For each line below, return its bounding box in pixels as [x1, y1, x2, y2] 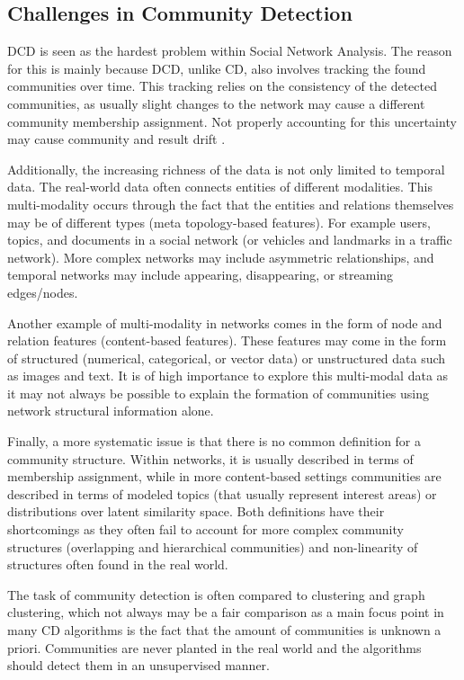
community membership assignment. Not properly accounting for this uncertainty [7, 112, 457, 130]
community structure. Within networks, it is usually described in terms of [7, 449, 414, 468]
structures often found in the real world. [7, 555, 228, 574]
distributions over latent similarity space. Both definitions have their [7, 502, 385, 521]
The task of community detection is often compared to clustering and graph [7, 585, 425, 604]
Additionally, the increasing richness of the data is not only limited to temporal [7, 159, 445, 178]
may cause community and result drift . [7, 130, 226, 148]
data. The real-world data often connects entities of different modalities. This [7, 177, 433, 196]
